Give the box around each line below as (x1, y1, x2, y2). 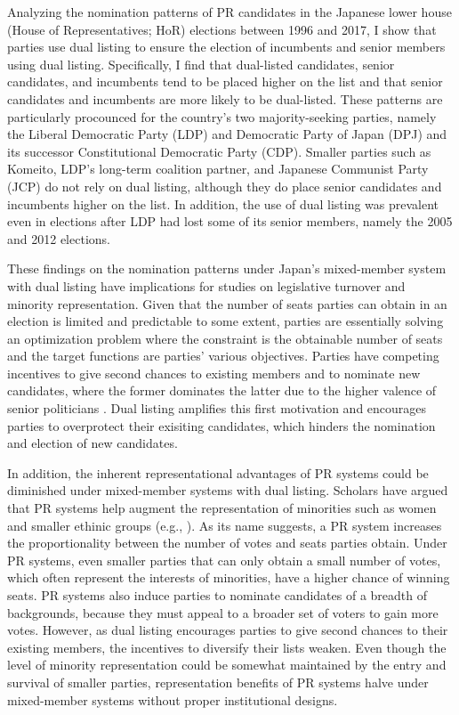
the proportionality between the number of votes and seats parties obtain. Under (7, 533, 447, 552)
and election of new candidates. (7, 434, 178, 452)
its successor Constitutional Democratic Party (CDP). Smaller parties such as (7, 142, 431, 160)
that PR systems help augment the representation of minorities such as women (7, 499, 437, 517)
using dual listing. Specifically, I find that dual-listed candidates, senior (7, 54, 395, 73)
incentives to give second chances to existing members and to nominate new (7, 363, 421, 382)
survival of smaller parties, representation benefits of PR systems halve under (7, 672, 429, 691)
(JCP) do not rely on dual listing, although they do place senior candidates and (7, 176, 442, 195)
